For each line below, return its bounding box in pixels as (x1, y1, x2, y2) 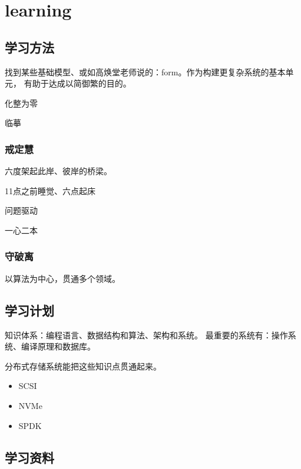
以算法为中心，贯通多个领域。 (5, 272, 120, 284)
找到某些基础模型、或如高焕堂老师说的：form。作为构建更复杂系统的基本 (5, 65, 286, 78)
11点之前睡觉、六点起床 (5, 184, 95, 197)
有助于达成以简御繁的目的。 (24, 77, 131, 89)
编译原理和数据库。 (21, 340, 95, 352)
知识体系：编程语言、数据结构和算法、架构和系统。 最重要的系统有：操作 (5, 328, 288, 341)
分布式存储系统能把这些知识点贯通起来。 (5, 360, 161, 372)
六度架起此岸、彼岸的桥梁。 (5, 165, 112, 177)
